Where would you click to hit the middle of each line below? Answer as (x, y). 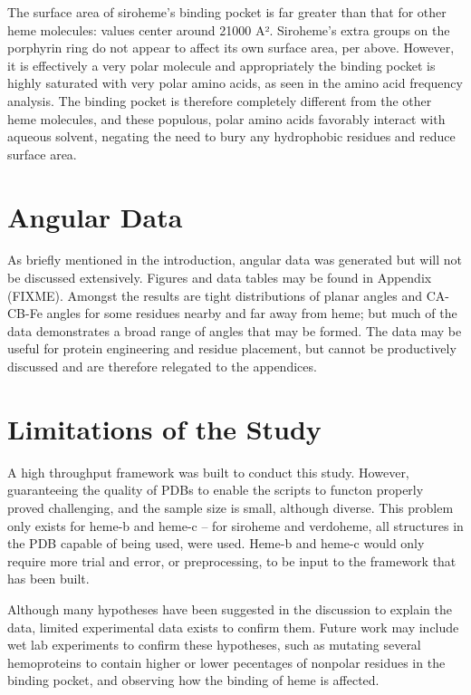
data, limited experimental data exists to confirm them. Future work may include (233, 627)
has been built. (48, 579)
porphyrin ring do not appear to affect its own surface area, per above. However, (231, 48)
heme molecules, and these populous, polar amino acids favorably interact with (226, 118)
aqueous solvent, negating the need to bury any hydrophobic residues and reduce (231, 136)
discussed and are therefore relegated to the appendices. (162, 367)
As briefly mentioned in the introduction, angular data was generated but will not (235, 260)
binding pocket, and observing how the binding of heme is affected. (193, 680)
